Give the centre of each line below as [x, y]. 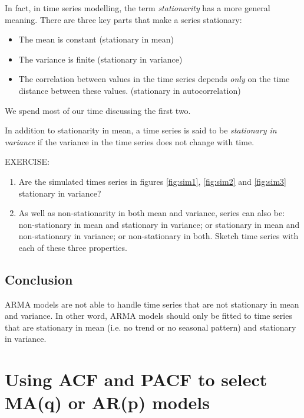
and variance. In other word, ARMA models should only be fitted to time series [148, 316]
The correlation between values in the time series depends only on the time [154, 79]
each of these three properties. [73, 247]
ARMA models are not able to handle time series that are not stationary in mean [152, 304]
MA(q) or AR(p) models [108, 402]
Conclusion [39, 279]
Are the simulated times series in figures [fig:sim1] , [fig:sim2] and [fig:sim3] [152, 181]
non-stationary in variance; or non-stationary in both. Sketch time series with [158, 236]
